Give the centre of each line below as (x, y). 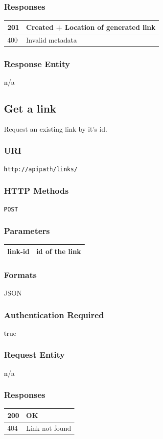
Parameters (27, 230)
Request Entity (35, 355)
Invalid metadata (51, 39)
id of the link (59, 251)
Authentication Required (54, 314)
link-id (19, 251)
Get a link (30, 108)
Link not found (49, 427)
